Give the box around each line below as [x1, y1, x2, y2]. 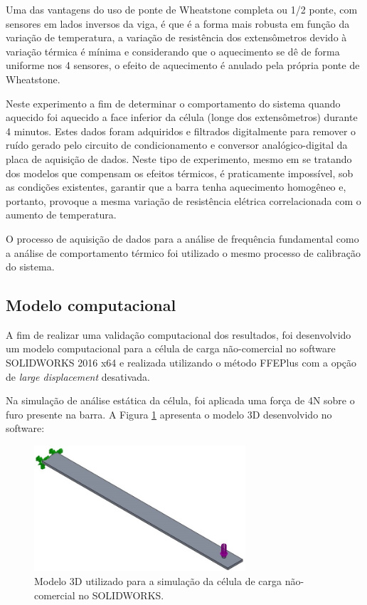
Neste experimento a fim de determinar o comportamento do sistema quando [6, 95, 341, 110]
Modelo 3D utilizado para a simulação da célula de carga [34, 573, 282, 588]
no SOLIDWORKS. [78, 587, 164, 602]
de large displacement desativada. [6, 369, 150, 384]
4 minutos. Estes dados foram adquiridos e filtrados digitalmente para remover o [6, 123, 356, 138]
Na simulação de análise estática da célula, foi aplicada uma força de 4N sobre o [6, 393, 355, 408]
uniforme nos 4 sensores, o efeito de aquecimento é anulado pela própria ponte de [6, 58, 360, 73]
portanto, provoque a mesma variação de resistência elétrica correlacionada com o [6, 193, 361, 208]
